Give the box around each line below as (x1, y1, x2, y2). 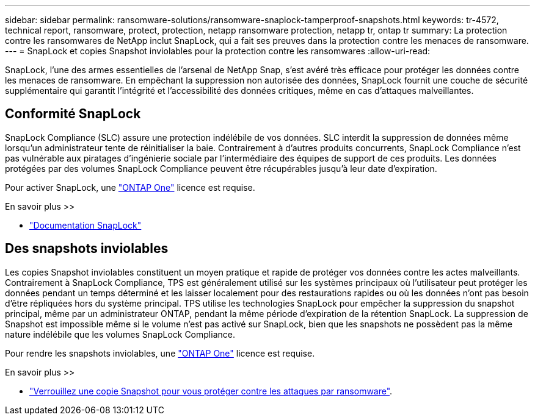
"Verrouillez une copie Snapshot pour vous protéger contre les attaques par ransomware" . (29, 385, 393, 396)
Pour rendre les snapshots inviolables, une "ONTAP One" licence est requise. (5, 347, 315, 358)
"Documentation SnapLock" (29, 219, 142, 230)
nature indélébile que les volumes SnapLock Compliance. (5, 329, 235, 340)
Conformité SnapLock (5, 106, 141, 122)
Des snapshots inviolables (5, 241, 169, 257)
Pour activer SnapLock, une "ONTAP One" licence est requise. (5, 182, 255, 193)
